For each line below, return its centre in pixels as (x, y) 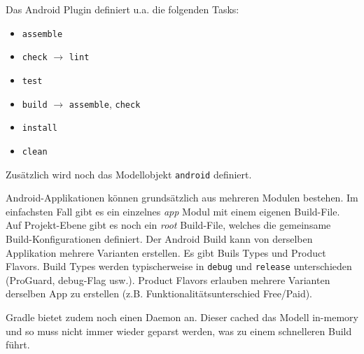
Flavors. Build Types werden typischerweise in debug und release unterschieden (179, 266)
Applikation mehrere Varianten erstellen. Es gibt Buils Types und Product (166, 252)
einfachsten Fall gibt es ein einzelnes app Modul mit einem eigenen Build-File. (173, 211)
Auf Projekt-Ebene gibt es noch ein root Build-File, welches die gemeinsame (168, 225)
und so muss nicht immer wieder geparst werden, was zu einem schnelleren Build (179, 331)
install (40, 128)
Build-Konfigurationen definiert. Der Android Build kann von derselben (159, 238)
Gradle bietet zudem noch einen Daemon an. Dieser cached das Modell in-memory (182, 317)
